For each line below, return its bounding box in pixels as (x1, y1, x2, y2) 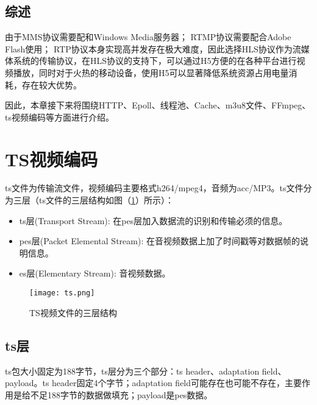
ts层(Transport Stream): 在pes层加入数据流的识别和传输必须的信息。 (19, 214, 288, 227)
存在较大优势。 (21, 78, 82, 91)
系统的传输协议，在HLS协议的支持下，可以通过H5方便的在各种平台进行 (13, 54, 297, 67)
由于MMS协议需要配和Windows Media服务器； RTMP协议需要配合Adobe (5, 30, 291, 43)
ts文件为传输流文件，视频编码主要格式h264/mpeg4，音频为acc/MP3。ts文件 (5, 181, 304, 194)
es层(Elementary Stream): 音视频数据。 (19, 267, 171, 280)
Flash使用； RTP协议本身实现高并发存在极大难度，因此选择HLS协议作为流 (5, 42, 301, 55)
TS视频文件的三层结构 (29, 306, 117, 319)
